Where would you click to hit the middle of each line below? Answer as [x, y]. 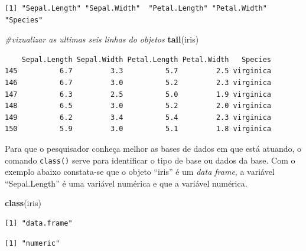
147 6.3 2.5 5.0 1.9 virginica [138, 94]
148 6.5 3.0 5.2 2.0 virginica [138, 106]
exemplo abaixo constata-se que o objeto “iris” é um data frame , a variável [140, 172]
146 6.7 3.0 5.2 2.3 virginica [138, 82]
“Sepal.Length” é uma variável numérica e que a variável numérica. [126, 183]
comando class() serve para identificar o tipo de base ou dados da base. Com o [150, 160]
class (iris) [23, 203]
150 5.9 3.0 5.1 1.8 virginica [138, 129]
